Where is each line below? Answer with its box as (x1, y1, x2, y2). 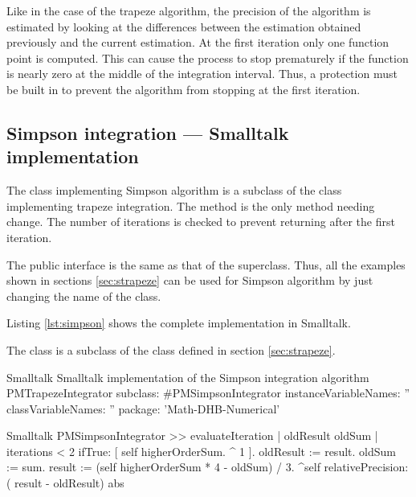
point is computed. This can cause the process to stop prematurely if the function (6, 49, 409, 66)
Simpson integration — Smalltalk (6, 120, 289, 145)
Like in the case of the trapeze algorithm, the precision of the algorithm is (6, 2, 371, 18)
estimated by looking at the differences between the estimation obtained (6, 18, 361, 35)
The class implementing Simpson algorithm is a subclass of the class (6, 182, 342, 199)
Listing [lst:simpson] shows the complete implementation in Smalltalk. (6, 314, 351, 331)
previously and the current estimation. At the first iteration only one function (6, 34, 389, 51)
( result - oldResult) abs (6, 474, 124, 491)
